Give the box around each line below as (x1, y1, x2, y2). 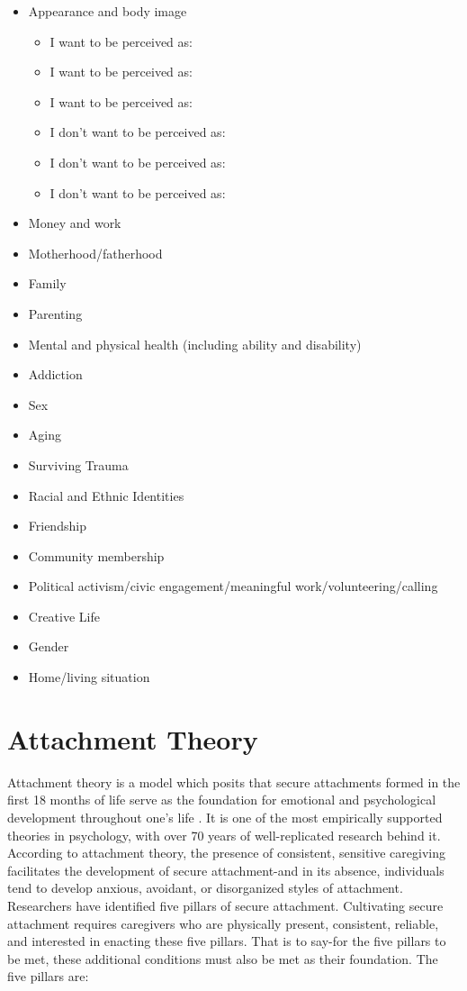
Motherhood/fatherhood (28, 243, 163, 262)
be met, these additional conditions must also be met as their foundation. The (7, 949, 438, 968)
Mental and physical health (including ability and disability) (28, 334, 362, 353)
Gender (28, 637, 69, 656)
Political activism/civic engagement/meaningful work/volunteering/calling (28, 577, 438, 596)
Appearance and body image (28, 2, 187, 20)
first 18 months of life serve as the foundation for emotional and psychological (7, 790, 436, 809)
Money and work (28, 214, 121, 232)
